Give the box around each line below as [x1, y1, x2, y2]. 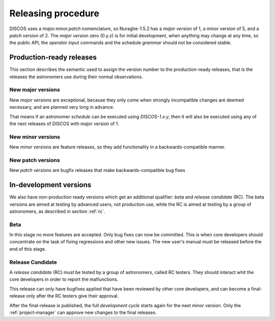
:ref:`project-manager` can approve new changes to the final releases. [9, 309, 157, 315]
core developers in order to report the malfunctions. [9, 276, 119, 283]
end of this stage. [9, 245, 46, 252]
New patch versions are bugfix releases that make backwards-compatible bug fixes [9, 167, 185, 174]
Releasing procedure [9, 8, 99, 19]
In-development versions [9, 181, 92, 189]
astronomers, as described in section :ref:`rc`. [9, 208, 105, 214]
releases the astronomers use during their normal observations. [9, 73, 143, 80]
